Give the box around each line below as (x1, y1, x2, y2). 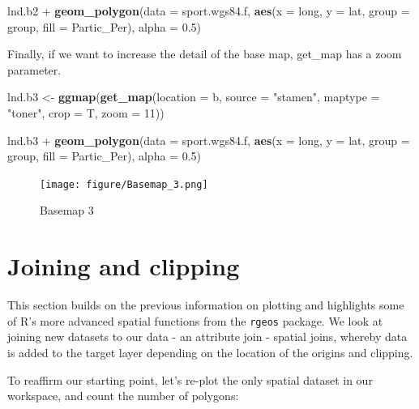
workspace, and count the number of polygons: (7, 387, 239, 404)
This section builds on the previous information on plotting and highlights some (7, 296, 404, 313)
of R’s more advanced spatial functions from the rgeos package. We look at (7, 312, 383, 329)
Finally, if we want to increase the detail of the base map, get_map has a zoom (7, 45, 402, 62)
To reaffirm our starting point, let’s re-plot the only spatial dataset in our (7, 371, 373, 388)
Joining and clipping (7, 249, 240, 283)
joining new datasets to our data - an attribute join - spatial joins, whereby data (7, 328, 408, 345)
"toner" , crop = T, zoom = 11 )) (7, 104, 165, 121)
